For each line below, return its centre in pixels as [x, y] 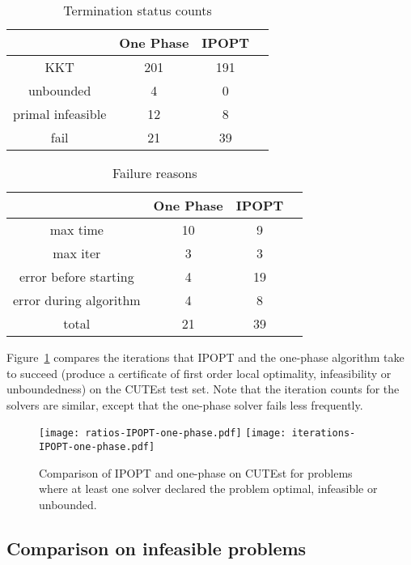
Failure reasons [155, 173]
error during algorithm [77, 300]
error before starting [76, 276]
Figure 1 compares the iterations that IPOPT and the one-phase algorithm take [205, 357]
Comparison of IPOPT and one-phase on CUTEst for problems [196, 472]
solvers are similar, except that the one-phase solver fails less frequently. [185, 404]
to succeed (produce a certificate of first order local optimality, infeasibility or [199, 373]
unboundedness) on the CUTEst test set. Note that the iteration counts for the [203, 389]
